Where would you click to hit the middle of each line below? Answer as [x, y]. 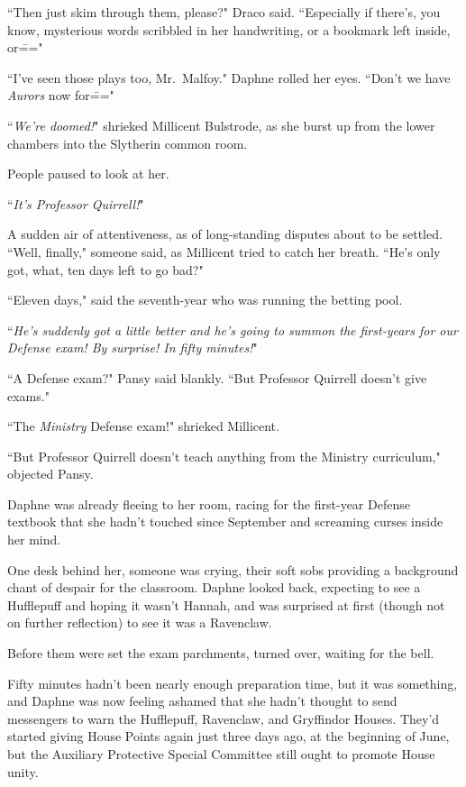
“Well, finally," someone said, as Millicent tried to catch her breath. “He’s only [224, 251]
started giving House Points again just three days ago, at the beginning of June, [228, 736]
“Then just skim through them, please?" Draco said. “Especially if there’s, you [224, 12]
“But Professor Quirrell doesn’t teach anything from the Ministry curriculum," [224, 456]
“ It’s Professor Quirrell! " [76, 203]
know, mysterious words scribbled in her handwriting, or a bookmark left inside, [229, 29]
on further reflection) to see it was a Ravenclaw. [140, 622]
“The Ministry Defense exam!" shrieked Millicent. [143, 426]
